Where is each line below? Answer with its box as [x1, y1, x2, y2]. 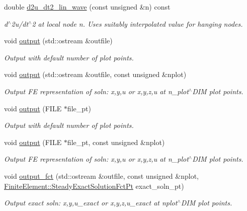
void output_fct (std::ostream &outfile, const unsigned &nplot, [4, 170, 199, 181]
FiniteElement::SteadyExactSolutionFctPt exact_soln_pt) [4, 180, 184, 191]
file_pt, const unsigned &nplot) [67, 136, 165, 147]
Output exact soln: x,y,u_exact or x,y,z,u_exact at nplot [4, 197, 178, 208]
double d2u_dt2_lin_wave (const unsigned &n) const [4, 2, 171, 12]
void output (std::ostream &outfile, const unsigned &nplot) [4, 69, 187, 80]
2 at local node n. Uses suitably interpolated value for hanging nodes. [32, 18, 243, 29]
